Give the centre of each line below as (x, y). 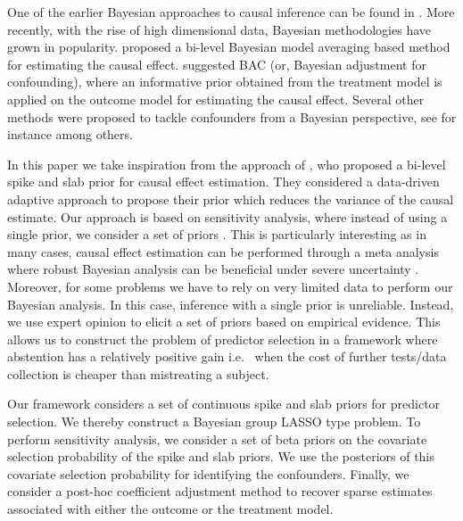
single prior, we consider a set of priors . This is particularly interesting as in (217, 234)
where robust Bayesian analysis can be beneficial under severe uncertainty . (213, 269)
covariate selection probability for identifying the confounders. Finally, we (208, 473)
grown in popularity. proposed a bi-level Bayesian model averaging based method (229, 47)
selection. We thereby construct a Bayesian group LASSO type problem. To (214, 422)
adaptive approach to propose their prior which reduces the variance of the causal (231, 198)
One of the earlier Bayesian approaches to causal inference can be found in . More (231, 12)
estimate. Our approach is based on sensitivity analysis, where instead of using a (227, 216)
